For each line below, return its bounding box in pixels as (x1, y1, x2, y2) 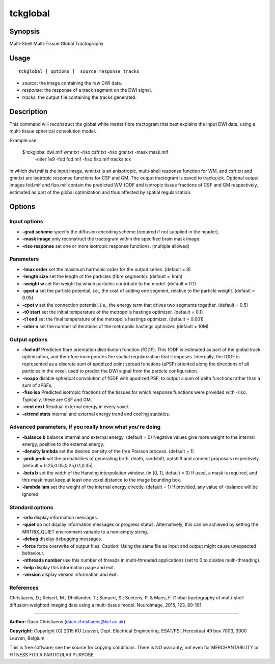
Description (9, 108, 48, 116)
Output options (9, 336, 48, 343)
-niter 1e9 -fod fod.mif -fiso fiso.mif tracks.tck (35, 156, 131, 163)
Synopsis (9, 27, 40, 36)
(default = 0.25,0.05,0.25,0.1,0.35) (22, 463, 93, 469)
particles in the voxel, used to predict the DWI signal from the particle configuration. (22, 368, 198, 374)
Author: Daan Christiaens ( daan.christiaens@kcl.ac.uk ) (9, 618, 126, 624)
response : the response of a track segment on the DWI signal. (22, 87, 152, 93)
